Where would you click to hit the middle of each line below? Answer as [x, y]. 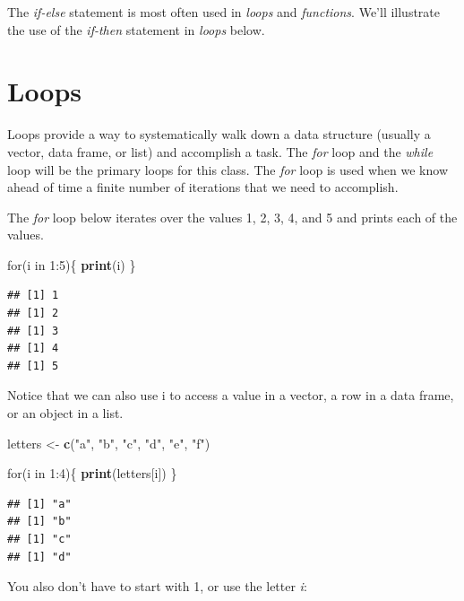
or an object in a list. [65, 413]
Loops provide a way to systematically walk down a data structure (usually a [219, 134]
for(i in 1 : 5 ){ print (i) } [72, 264]
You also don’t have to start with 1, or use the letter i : [157, 586]
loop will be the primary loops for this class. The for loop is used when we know [228, 169]
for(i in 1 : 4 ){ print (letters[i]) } [92, 473]
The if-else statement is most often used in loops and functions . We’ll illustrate [224, 12]
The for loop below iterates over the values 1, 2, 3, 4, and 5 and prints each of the [232, 217]
